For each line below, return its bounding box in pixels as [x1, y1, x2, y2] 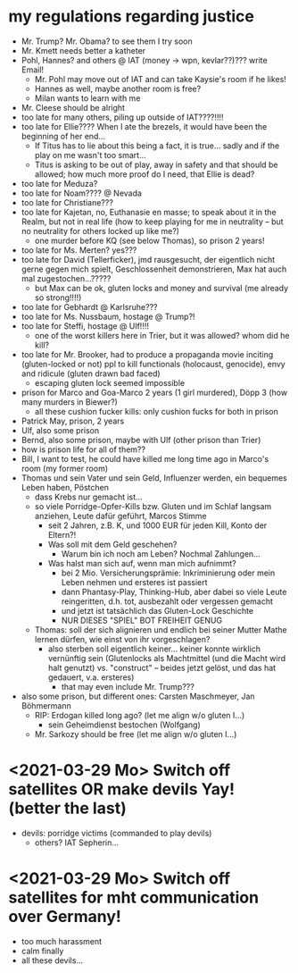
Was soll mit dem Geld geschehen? [47, 539, 178, 549]
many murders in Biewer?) [21, 396, 118, 407]
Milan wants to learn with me [34, 92, 141, 104]
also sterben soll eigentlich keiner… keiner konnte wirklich [47, 643, 261, 654]
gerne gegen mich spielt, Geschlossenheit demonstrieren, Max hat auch [21, 264, 287, 274]
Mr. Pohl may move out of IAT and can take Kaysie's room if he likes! [34, 73, 286, 84]
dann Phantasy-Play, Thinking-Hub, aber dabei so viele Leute [61, 586, 287, 597]
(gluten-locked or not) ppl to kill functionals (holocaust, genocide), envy [21, 358, 286, 369]
